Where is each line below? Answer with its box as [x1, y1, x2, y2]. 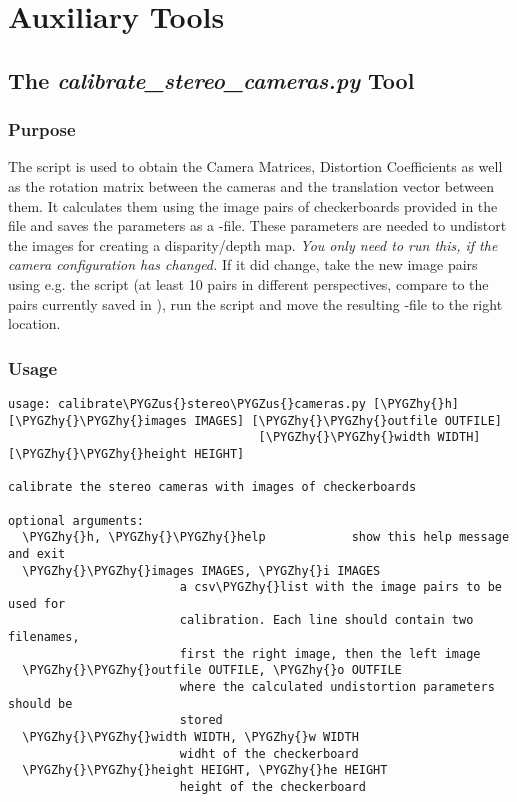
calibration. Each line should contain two [179, 613, 474, 628]
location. [8, 313, 61, 334]
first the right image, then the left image [179, 646, 481, 661]
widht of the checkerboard [179, 746, 359, 761]
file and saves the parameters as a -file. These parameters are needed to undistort [8, 215, 507, 236]
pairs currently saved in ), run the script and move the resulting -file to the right [8, 293, 503, 314]
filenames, [8, 630, 80, 645]
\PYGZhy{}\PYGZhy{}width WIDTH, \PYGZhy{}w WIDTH [22, 730, 359, 745]
